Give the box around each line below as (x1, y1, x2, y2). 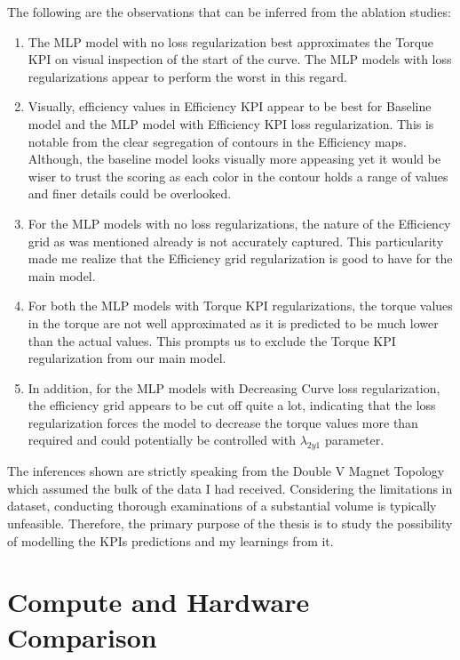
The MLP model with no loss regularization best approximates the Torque (28, 32, 434, 51)
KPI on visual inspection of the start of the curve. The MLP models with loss (28, 50, 452, 68)
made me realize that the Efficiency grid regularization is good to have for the (28, 249, 453, 268)
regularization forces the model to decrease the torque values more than (28, 413, 418, 431)
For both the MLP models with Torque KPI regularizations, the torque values (28, 296, 453, 315)
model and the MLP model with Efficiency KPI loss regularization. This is (28, 114, 434, 133)
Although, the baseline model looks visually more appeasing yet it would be (28, 149, 441, 168)
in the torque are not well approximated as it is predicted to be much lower (28, 313, 439, 332)
